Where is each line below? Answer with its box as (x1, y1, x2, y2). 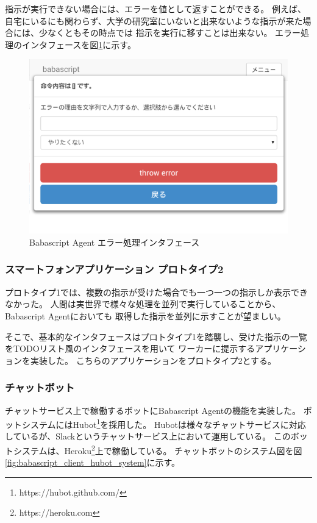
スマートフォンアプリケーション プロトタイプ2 (5, 261, 224, 277)
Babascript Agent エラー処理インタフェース (29, 235, 200, 248)
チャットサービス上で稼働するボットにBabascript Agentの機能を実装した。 (5, 404, 301, 416)
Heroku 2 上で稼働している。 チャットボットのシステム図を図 (64, 442, 302, 457)
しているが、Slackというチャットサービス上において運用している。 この (5, 430, 291, 443)
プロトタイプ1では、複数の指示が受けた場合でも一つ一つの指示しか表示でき (5, 285, 308, 298)
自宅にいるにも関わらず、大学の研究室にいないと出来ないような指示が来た (5, 14, 303, 27)
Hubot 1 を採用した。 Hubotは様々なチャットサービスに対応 (73, 416, 306, 430)
